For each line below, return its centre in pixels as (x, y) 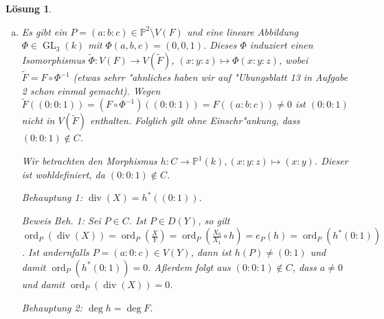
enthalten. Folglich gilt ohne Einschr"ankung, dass (195, 120)
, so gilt (214, 220)
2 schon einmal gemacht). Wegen (91, 90)
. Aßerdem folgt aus (189, 267)
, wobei (294, 59)
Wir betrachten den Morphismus (89, 161)
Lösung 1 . (29, 8)
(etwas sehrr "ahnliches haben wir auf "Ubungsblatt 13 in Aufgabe (211, 77)
